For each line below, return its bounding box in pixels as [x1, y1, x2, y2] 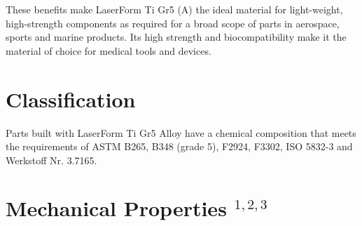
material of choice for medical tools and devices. [6, 43, 211, 58]
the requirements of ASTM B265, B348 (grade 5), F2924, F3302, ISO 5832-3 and [6, 139, 353, 154]
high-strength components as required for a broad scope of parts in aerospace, [6, 15, 340, 30]
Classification [6, 84, 136, 113]
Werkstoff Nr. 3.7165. [6, 152, 97, 167]
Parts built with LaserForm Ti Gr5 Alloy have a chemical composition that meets [6, 125, 356, 140]
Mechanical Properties [6, 194, 227, 222]
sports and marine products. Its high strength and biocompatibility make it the [6, 29, 347, 44]
